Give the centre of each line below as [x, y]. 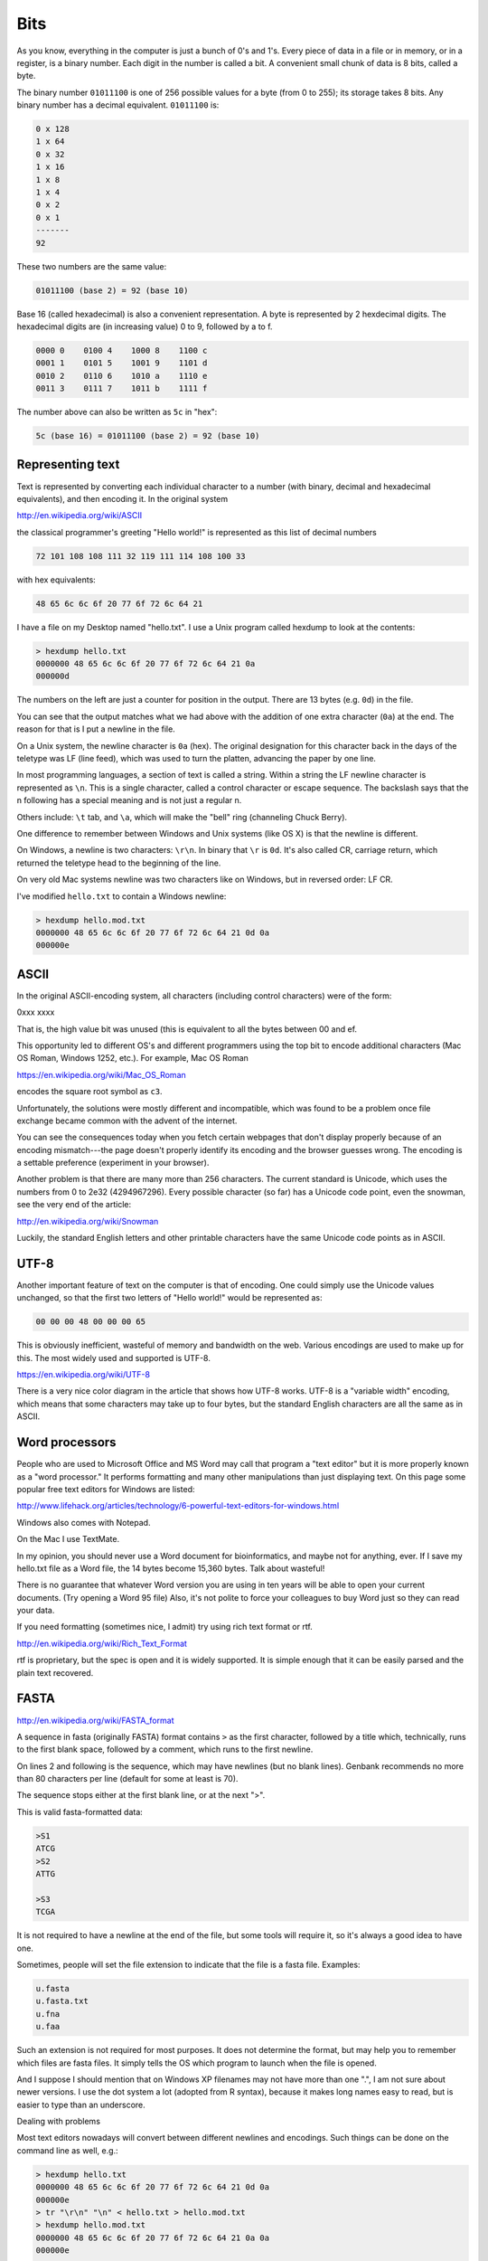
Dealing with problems [59, 2122]
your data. [36, 1611]
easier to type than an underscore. [81, 2105]
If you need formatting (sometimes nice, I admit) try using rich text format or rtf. [165, 1627]
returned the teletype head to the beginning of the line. [119, 863]
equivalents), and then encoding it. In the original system [122, 498]
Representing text [68, 464]
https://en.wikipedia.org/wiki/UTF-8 [84, 1375]
